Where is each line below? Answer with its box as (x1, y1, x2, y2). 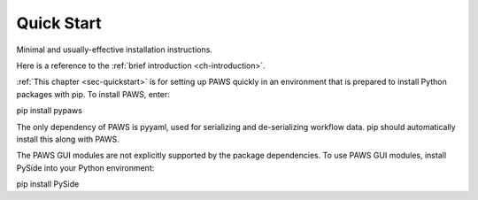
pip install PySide (16, 179, 80, 189)
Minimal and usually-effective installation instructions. (16, 44, 212, 55)
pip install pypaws (16, 105, 83, 116)
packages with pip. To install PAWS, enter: (16, 88, 170, 99)
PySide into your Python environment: (16, 162, 155, 173)
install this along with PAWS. (16, 134, 119, 144)
